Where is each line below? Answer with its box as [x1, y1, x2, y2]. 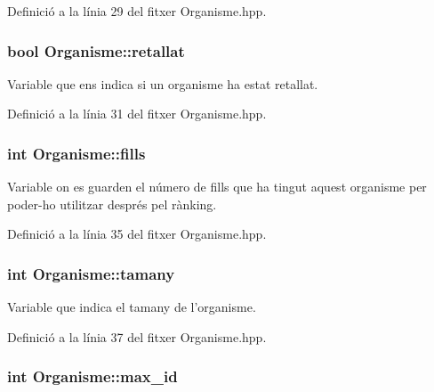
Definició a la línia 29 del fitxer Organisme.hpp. [7, 2, 267, 20]
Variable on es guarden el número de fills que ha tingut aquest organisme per [7, 177, 427, 196]
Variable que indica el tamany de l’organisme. [7, 298, 256, 316]
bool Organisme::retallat [7, 39, 185, 61]
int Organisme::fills [7, 142, 146, 164]
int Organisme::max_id [7, 365, 178, 388]
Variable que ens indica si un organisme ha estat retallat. [7, 74, 318, 93]
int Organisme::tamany [7, 262, 175, 284]
